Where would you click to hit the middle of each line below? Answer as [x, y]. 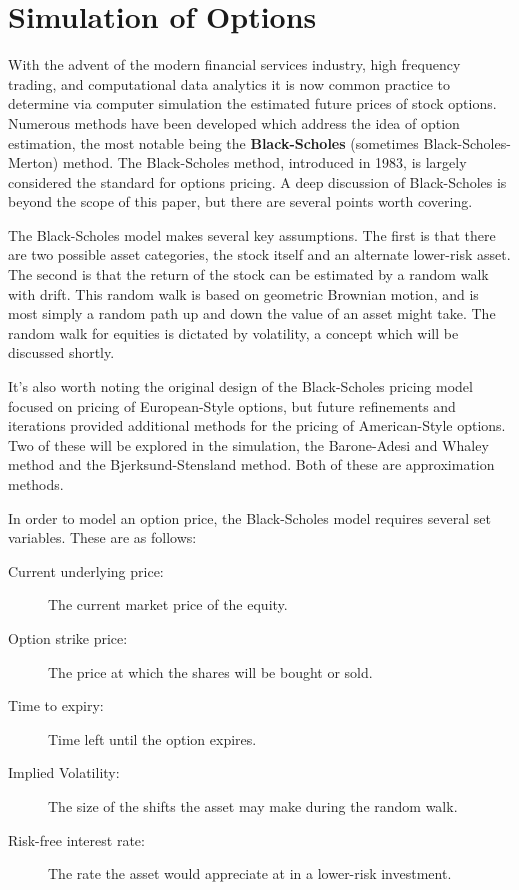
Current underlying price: [86, 570]
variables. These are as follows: [102, 537]
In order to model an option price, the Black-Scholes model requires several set [249, 517]
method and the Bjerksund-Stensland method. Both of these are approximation [251, 464]
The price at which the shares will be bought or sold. [210, 671]
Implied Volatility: [64, 772]
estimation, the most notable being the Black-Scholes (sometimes [213, 142]
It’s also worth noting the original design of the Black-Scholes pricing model [240, 386]
